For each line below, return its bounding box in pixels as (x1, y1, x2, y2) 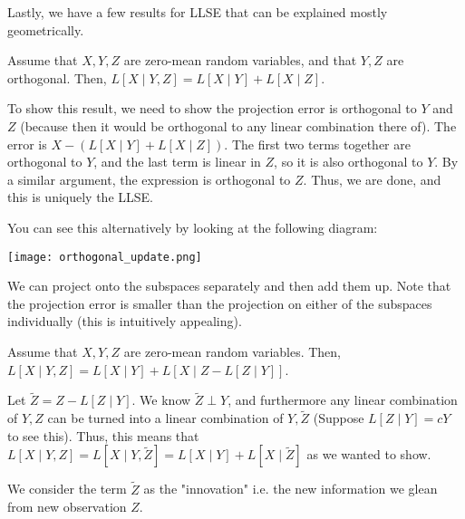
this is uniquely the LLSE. (7, 187, 153, 207)
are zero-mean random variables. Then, (123, 341, 342, 360)
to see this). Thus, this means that (7, 426, 199, 445)
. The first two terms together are (224, 134, 411, 153)
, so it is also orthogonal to (274, 152, 423, 171)
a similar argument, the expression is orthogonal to (7, 169, 291, 188)
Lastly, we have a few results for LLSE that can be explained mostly (7, 3, 388, 21)
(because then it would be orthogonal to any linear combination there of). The (20, 116, 457, 135)
